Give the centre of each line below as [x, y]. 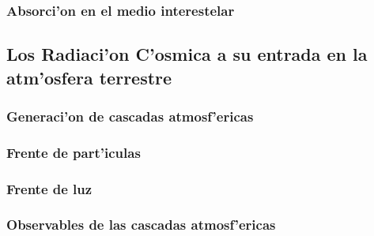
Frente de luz [49, 188]
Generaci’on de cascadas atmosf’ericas [130, 116]
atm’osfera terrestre [89, 77]
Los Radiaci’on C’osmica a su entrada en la [187, 54]
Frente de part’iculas [74, 152]
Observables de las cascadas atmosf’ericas [141, 225]
